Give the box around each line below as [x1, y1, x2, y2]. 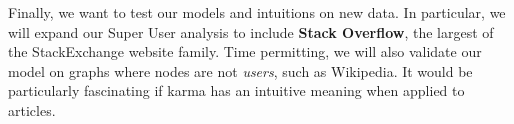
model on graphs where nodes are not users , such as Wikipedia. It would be [8, 60, 473, 81]
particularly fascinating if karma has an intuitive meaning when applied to [8, 80, 465, 101]
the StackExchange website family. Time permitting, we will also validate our [8, 41, 482, 62]
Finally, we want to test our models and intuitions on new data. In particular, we [8, 2, 506, 22]
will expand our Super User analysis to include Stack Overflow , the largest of [8, 21, 494, 42]
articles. [8, 99, 56, 120]
